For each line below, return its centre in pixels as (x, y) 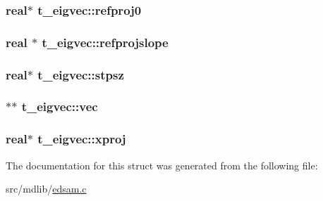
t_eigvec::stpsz (81, 74)
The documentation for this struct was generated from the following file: (162, 165)
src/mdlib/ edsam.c (46, 189)
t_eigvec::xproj (82, 139)
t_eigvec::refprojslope (105, 42)
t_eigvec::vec (60, 106)
